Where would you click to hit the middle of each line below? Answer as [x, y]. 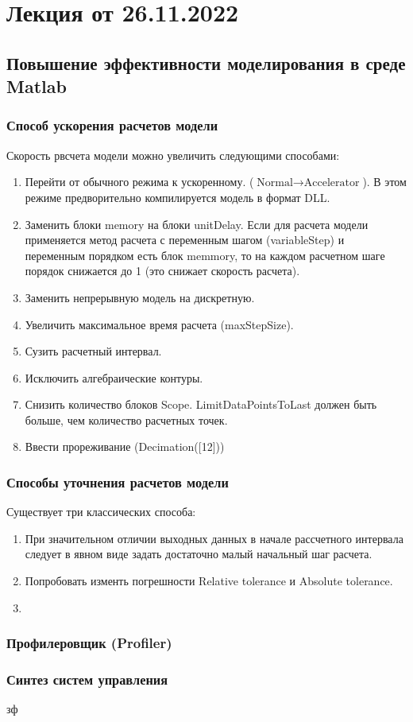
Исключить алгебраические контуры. [114, 377]
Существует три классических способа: [101, 512]
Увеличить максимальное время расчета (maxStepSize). [159, 324]
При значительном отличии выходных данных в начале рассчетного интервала [214, 538]
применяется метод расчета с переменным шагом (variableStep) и [185, 240]
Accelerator [332, 183]
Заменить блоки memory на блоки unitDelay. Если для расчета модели [197, 224]
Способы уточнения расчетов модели [118, 482]
